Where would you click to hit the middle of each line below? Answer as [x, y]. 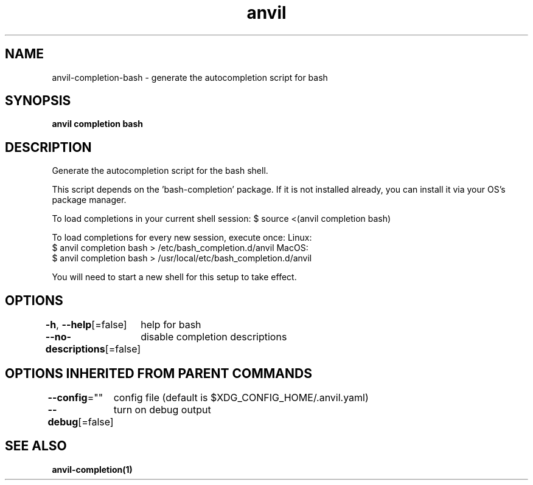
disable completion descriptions [214, 337]
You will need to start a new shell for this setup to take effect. [174, 277]
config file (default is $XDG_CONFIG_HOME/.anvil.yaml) [241, 397]
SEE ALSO [36, 446]
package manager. [89, 200]
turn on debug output [162, 409]
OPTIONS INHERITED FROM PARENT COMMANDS [159, 373]
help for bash [171, 325]
